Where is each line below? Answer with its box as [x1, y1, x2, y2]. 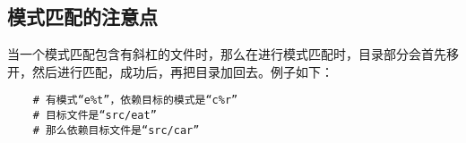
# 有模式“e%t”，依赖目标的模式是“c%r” [32, 94, 238, 107]
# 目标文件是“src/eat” [32, 109, 157, 122]
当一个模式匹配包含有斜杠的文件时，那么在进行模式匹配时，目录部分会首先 [7, 45, 446, 63]
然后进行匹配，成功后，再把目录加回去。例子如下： [31, 62, 333, 80]
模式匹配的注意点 [7, 3, 158, 30]
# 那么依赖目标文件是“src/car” [32, 123, 200, 137]
